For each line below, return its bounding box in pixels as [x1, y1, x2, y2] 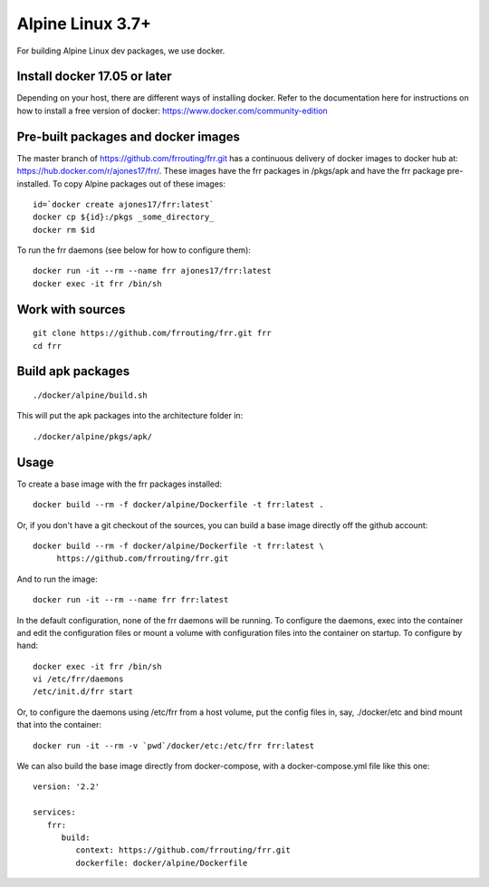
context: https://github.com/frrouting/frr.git [75, 845, 292, 855]
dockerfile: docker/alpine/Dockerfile [75, 857, 248, 868]
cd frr [33, 341, 62, 351]
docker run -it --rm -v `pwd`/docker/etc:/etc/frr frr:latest [33, 740, 315, 751]
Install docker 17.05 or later [16, 69, 172, 84]
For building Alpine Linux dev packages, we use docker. [16, 45, 225, 56]
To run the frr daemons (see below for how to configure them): [16, 245, 251, 255]
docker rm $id [33, 225, 95, 235]
